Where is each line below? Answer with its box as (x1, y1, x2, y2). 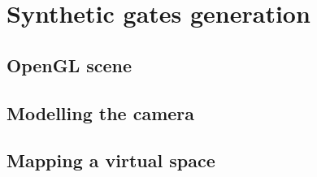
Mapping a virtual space (7, 148, 215, 173)
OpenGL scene (7, 52, 132, 77)
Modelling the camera (7, 100, 195, 125)
